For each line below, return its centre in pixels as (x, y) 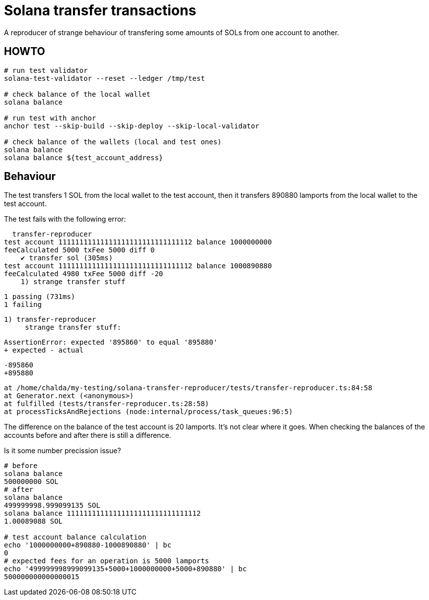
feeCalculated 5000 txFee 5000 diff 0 (79, 250)
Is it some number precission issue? (63, 451)
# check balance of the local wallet (77, 94)
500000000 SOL (31, 482)
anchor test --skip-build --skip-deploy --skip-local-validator (132, 126)
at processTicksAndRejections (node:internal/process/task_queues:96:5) (148, 412)
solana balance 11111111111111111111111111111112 (103, 513)
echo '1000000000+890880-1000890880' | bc (88, 545)
